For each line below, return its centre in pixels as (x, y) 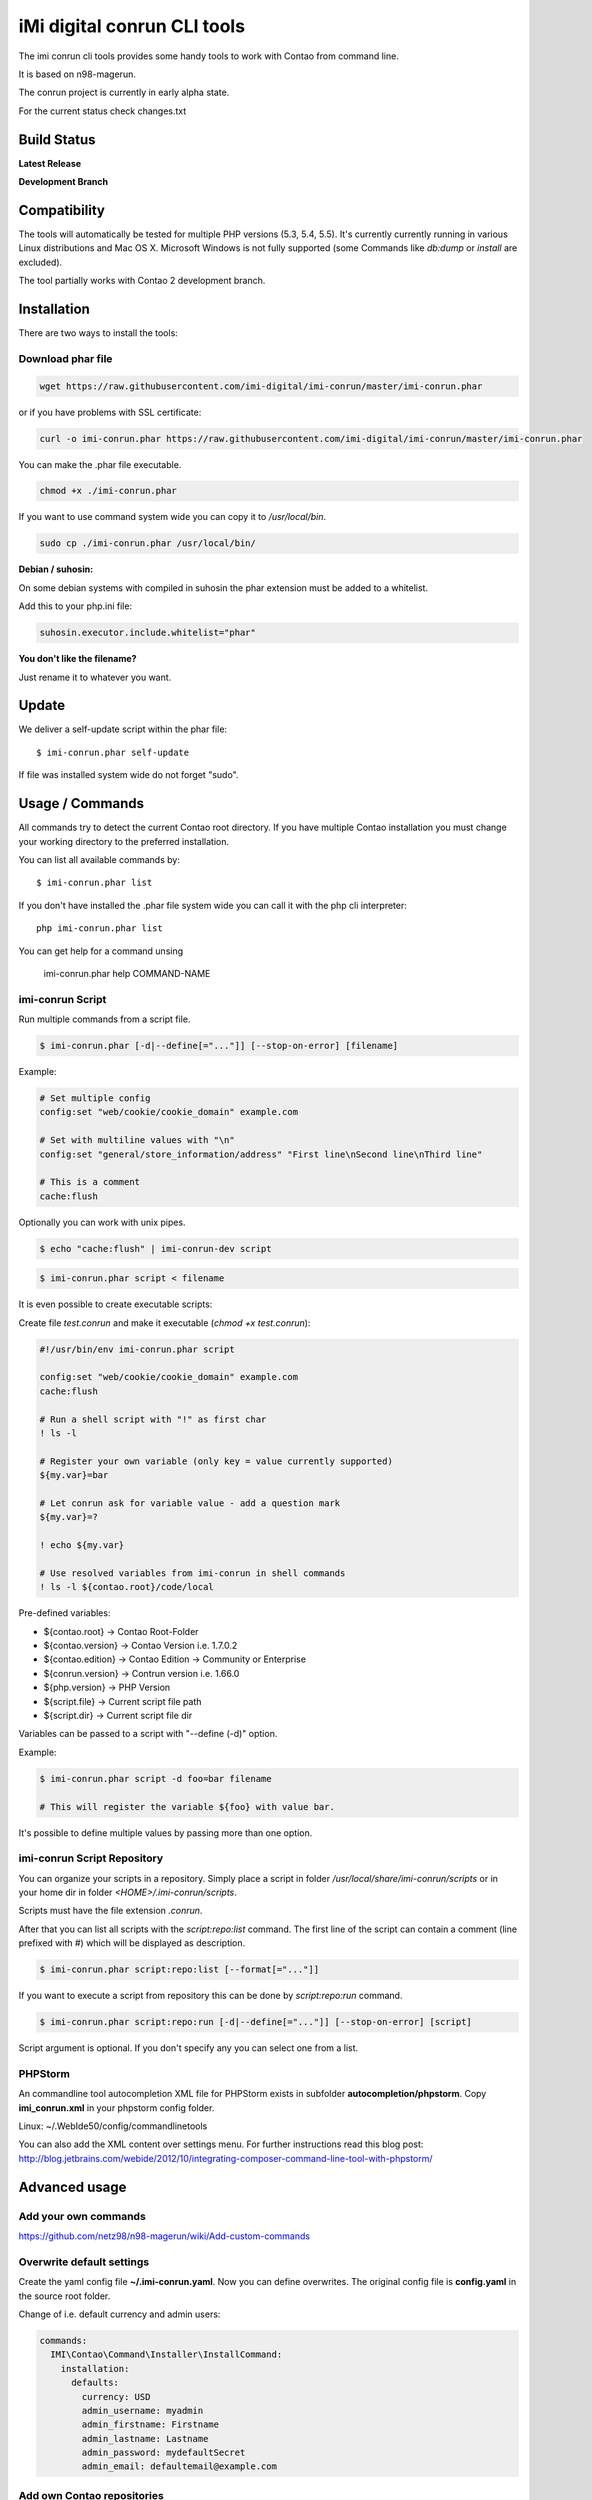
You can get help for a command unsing (101, 951)
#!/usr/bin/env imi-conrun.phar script (137, 1349)
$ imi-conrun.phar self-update (113, 752)
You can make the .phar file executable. (100, 464)
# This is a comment (89, 1182)
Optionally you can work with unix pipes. (102, 1222)
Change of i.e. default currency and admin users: (119, 2314)
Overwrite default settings (84, 2262)
